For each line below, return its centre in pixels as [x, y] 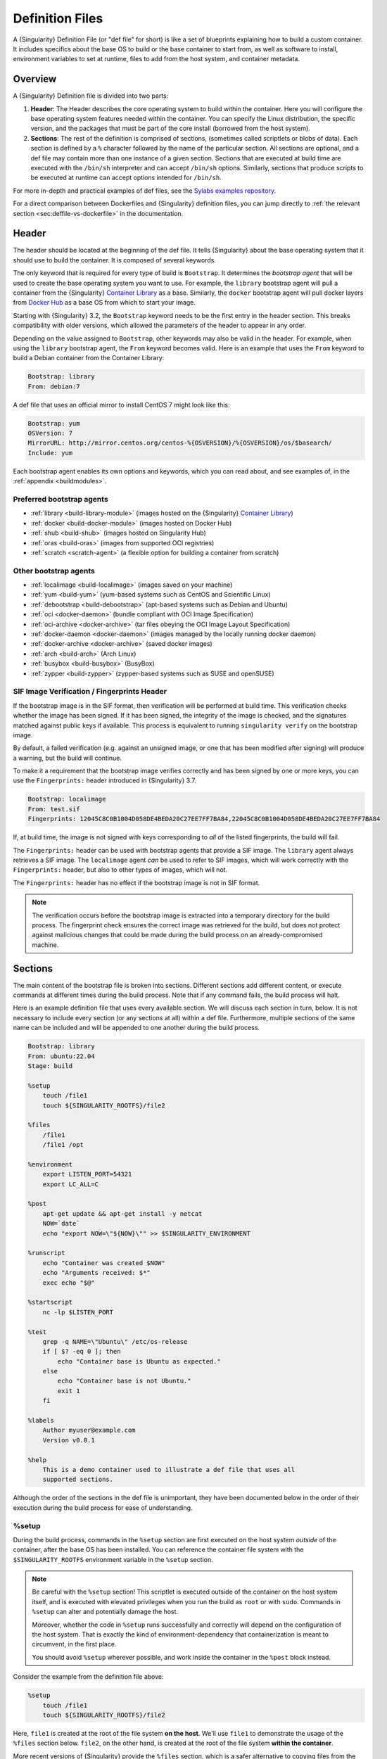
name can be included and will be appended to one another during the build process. [137, 1028]
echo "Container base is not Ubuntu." [124, 1381]
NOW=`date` [61, 1224]
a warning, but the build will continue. [68, 758]
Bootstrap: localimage [67, 799]
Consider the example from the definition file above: [88, 1677]
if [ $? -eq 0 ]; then [82, 1352]
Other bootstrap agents [54, 571]
